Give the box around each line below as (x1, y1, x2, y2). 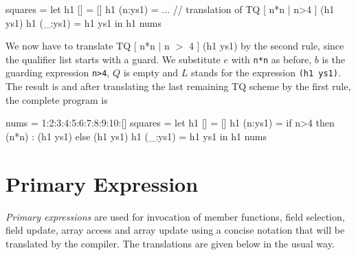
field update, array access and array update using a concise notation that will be (5, 223, 345, 237)
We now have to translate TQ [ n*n (5, 38, 155, 53)
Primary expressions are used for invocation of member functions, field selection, (5, 209, 345, 223)
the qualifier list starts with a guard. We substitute (5, 52, 221, 66)
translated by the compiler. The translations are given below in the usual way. (5, 236, 335, 250)
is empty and (123, 65, 179, 80)
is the (322, 52, 346, 66)
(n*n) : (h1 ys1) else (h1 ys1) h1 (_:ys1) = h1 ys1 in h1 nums (5, 129, 267, 143)
